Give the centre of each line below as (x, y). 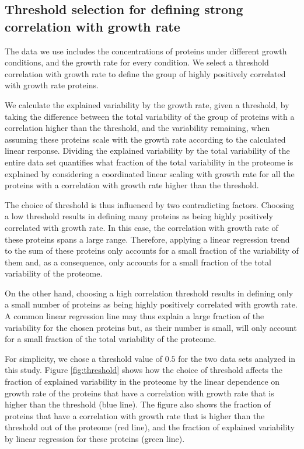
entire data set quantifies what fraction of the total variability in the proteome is (149, 162)
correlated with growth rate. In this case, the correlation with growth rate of (141, 227)
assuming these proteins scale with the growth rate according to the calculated (145, 139)
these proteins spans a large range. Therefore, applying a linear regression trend (147, 239)
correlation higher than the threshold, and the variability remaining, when (137, 128)
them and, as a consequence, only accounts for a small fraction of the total (138, 262)
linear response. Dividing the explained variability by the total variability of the (147, 151)
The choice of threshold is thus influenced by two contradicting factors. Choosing (149, 204)
